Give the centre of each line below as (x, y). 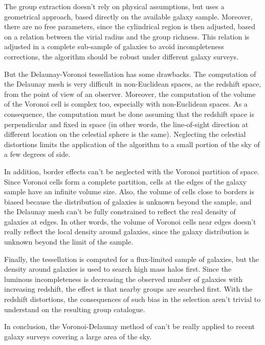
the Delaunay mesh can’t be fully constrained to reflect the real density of (120, 211)
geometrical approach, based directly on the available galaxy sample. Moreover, (128, 16)
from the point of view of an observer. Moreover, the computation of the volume (130, 94)
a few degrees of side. (37, 154)
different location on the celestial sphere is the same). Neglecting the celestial (125, 134)
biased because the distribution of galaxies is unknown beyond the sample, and (128, 201)
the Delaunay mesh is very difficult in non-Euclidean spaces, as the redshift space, (133, 84)
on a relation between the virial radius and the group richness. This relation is (127, 36)
